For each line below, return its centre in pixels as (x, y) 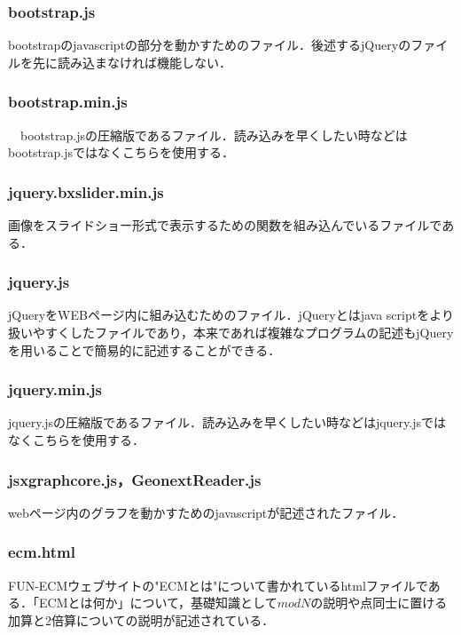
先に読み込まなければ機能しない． (132, 62)
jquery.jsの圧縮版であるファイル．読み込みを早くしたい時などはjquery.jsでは (227, 422)
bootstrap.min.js (68, 102)
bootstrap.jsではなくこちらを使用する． (121, 152)
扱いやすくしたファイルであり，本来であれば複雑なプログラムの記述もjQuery (231, 333)
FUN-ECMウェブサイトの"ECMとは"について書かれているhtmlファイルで (218, 585)
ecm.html (42, 552)
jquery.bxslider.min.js (86, 191)
